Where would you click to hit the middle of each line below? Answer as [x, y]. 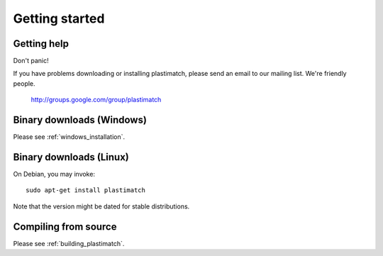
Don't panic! [31, 61]
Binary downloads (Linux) [71, 157]
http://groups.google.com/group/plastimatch [96, 100]
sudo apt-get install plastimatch [85, 190]
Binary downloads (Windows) [80, 120]
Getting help [41, 44]
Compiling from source [65, 227]
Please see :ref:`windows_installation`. [69, 137]
